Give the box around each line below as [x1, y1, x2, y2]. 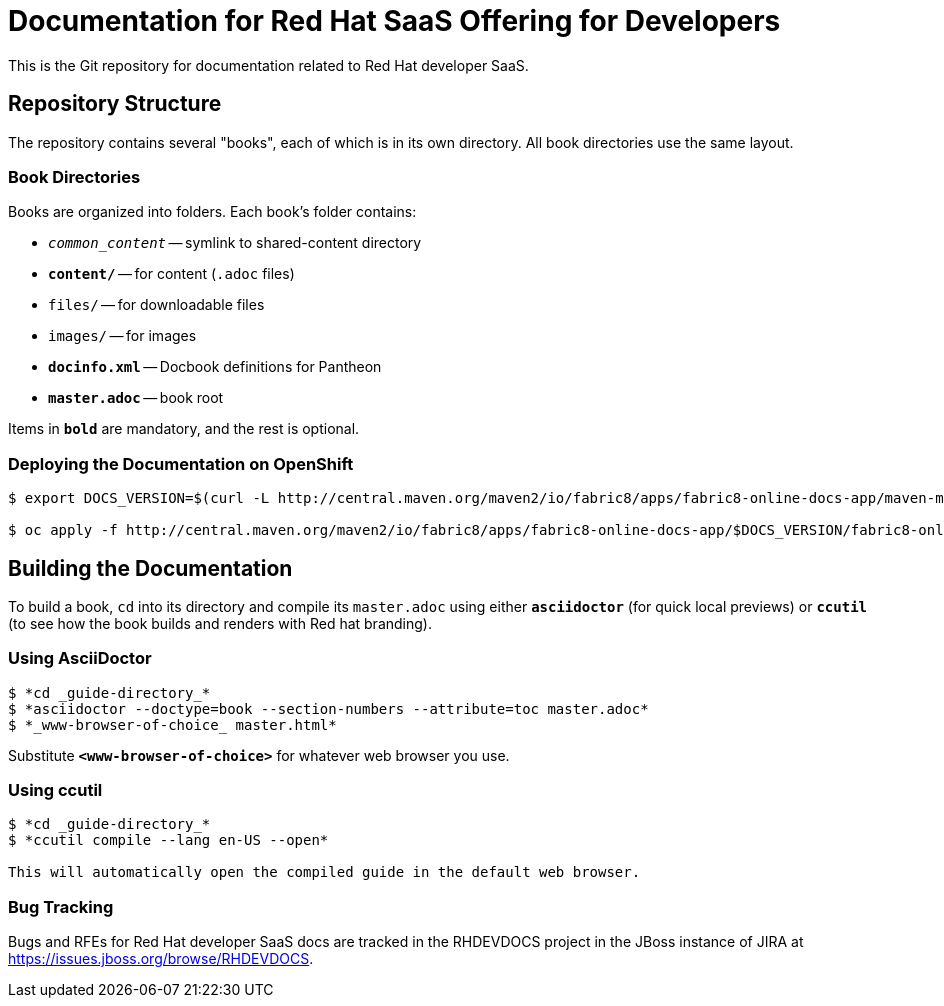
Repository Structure [8, 91, 222, 117]
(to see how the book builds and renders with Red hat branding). [8, 614, 432, 632]
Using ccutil [8, 780, 103, 801]
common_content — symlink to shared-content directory [48, 234, 422, 252]
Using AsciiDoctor [8, 648, 152, 669]
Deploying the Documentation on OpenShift [8, 453, 354, 474]
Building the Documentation [8, 555, 293, 581]
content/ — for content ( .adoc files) [48, 265, 295, 283]
